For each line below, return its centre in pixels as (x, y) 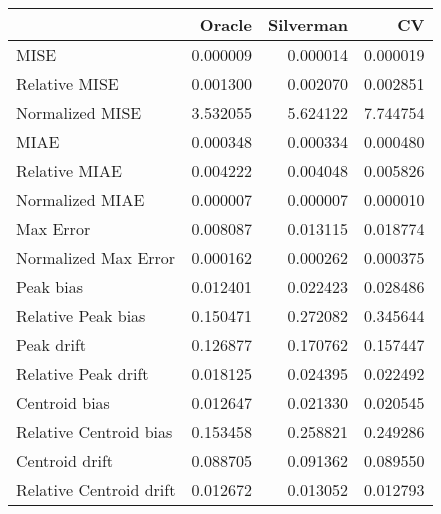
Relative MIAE (69, 170)
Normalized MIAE (80, 199)
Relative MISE (67, 83)
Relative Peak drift (82, 373)
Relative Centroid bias (94, 431)
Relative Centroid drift (96, 489)
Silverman (308, 24)
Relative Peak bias (81, 315)
